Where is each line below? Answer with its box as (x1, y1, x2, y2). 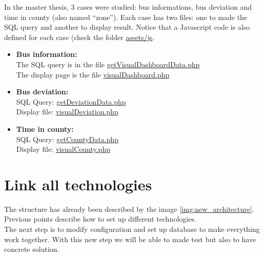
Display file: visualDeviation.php (16, 106, 118, 117)
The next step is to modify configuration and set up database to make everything (4, 224, 260, 234)
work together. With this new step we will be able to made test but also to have (4, 233, 256, 244)
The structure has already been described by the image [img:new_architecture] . (4, 203, 254, 214)
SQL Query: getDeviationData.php (16, 96, 126, 107)
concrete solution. (4, 244, 59, 254)
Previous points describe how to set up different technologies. (4, 213, 196, 224)
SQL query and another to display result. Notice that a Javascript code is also (4, 22, 250, 32)
